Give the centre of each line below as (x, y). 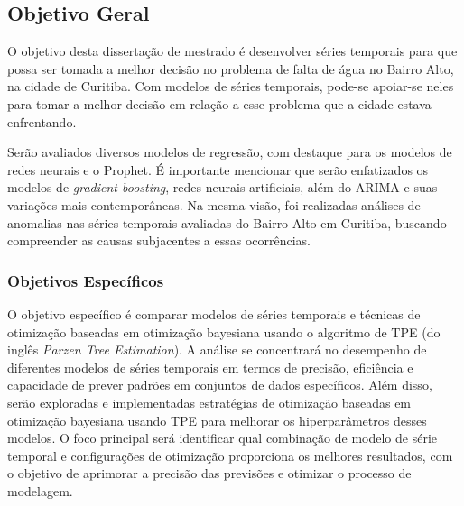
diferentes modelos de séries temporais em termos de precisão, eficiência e (210, 367)
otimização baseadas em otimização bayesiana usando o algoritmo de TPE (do (224, 331)
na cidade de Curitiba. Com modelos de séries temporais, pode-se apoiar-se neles (231, 86)
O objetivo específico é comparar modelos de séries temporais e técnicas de (214, 313)
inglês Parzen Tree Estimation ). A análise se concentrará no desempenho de (217, 350)
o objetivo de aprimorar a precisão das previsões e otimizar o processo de (209, 473)
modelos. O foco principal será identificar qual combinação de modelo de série (222, 438)
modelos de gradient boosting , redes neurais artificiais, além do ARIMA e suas (223, 187)
